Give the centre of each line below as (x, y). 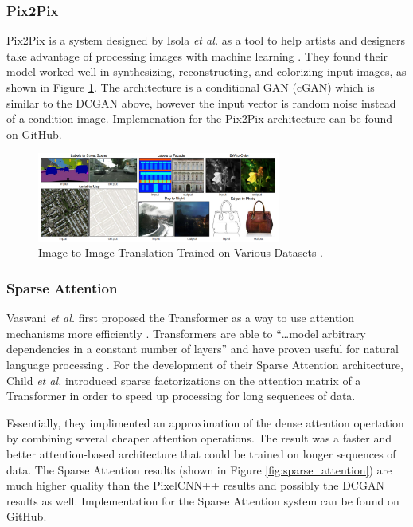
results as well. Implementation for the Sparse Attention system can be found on (203, 500)
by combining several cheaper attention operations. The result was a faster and (199, 438)
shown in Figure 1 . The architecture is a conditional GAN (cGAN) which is (191, 87)
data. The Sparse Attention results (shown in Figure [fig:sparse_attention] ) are (199, 469)
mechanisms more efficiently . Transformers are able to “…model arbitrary (186, 333)
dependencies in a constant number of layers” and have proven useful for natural (203, 349)
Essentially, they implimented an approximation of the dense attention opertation (205, 422)
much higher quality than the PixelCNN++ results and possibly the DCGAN (195, 485)
